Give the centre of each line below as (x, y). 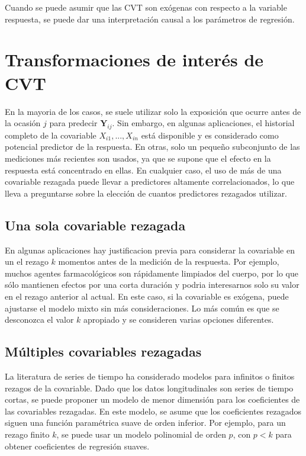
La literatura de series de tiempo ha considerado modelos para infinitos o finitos (150, 376)
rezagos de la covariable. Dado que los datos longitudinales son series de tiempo (149, 388)
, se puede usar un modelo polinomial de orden (141, 434)
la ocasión (23, 123)
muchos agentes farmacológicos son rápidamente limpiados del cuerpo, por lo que (152, 273)
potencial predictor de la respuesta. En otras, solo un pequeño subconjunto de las (152, 147)
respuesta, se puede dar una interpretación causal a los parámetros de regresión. (150, 19)
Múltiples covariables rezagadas (103, 351)
